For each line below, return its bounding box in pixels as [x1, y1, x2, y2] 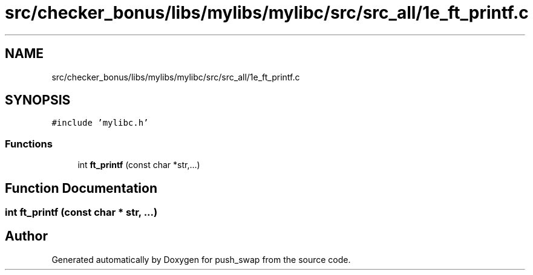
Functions [5, 137, 53, 150]
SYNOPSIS [5, 92, 71, 108]
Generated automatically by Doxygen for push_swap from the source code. [51, 254, 351, 265]
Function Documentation [5, 180, 157, 196]
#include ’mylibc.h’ [51, 118, 149, 128]
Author [5, 228, 48, 244]
